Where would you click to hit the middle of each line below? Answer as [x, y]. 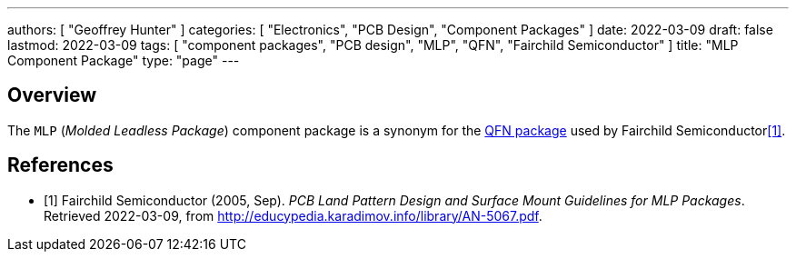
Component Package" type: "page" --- [124, 60]
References [60, 165]
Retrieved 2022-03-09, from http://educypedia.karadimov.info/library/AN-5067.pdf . [293, 215]
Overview [52, 95]
